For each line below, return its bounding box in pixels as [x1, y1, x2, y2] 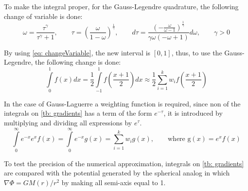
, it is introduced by [163, 108, 223, 118]
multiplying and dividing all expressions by [4, 118, 132, 128]
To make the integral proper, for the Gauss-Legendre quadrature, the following [4, 1, 239, 11]
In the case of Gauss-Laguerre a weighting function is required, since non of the [4, 98, 241, 108]
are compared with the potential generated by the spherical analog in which [4, 168, 230, 178]
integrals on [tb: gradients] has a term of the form [4, 108, 152, 118]
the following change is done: [35, 57, 121, 67]
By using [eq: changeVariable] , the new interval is [4, 47, 151, 57]
